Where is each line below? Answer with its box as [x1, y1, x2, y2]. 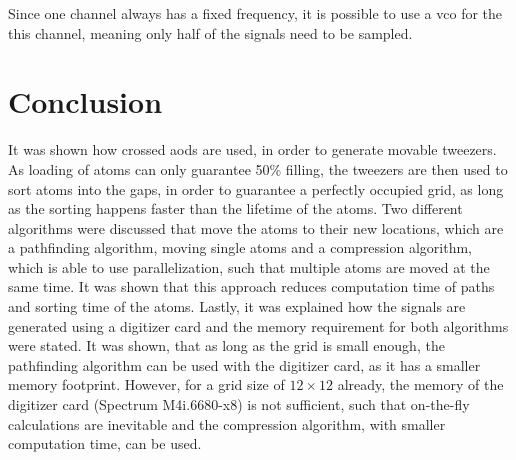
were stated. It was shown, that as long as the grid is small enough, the [8, 335, 445, 356]
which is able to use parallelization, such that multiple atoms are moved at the [8, 256, 490, 277]
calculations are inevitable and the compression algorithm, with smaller [8, 413, 446, 434]
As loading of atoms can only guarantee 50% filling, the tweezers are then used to [8, 158, 508, 179]
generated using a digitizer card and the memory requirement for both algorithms [8, 315, 509, 336]
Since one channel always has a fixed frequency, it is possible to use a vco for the [8, 3, 503, 23]
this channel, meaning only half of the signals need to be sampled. [8, 22, 413, 43]
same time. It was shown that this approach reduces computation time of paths [8, 276, 495, 297]
